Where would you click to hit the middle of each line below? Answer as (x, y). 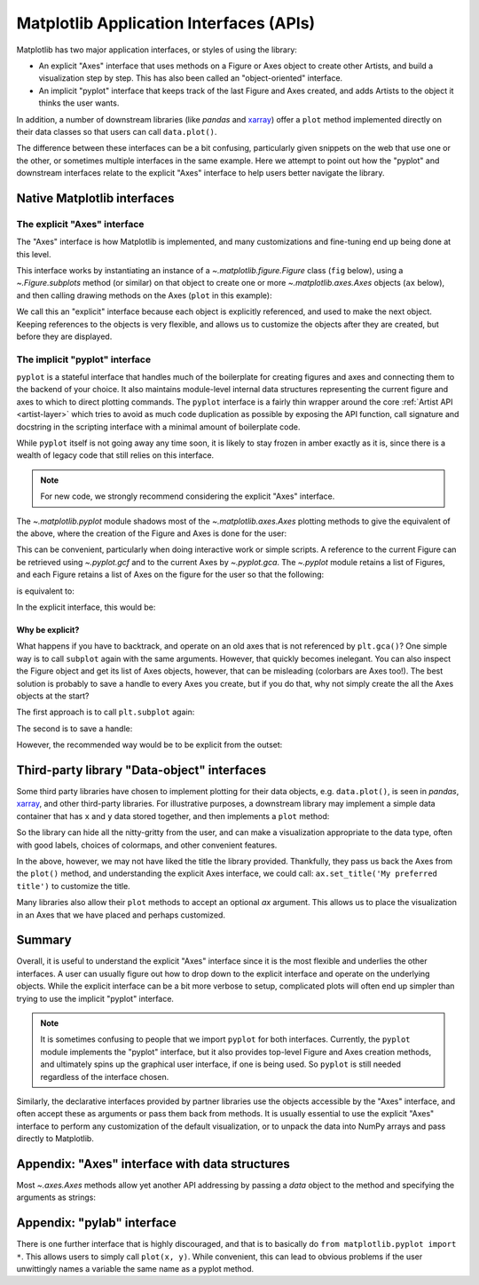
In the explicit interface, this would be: (86, 607)
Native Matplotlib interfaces (95, 198)
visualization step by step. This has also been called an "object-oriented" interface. (191, 78)
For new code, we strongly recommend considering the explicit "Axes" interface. (188, 496)
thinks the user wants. (79, 103)
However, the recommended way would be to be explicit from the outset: (149, 745)
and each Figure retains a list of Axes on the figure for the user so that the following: (170, 575)
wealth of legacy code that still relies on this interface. (115, 455)
